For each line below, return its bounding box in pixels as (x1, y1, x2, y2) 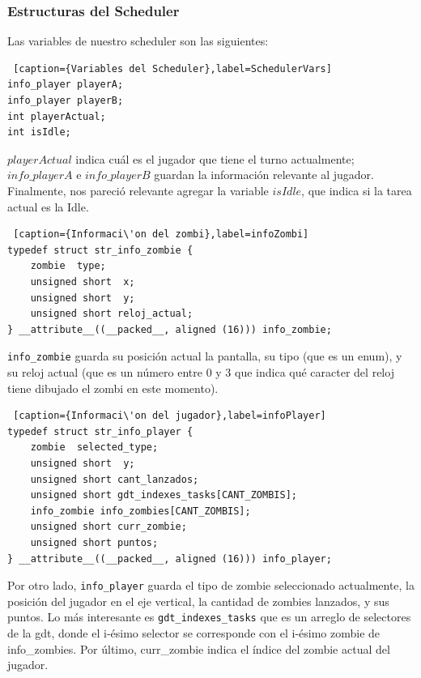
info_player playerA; (7, 79, 124, 91)
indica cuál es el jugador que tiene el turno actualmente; (75, 150, 355, 167)
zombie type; (30, 260, 106, 272)
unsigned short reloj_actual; (30, 308, 193, 320)
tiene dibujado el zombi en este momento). (7, 379, 219, 396)
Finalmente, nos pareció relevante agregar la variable (7, 181, 269, 198)
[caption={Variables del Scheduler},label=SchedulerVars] (13, 62, 332, 75)
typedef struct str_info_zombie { (7, 244, 193, 256)
